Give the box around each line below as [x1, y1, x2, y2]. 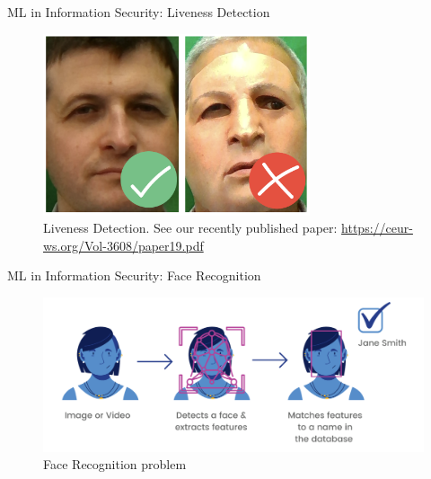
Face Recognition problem [43, 455, 187, 474]
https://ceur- [341, 218, 413, 237]
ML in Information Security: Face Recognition [7, 266, 261, 285]
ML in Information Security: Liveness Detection [7, 3, 270, 21]
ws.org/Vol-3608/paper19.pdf [43, 235, 204, 254]
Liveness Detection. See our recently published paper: [43, 218, 338, 237]
